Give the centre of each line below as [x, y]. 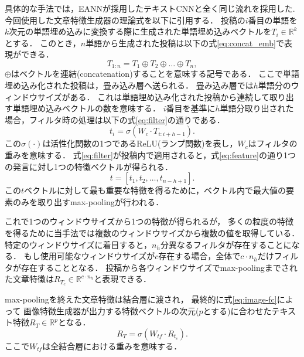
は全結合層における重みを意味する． [112, 346]
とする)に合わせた [237, 310]
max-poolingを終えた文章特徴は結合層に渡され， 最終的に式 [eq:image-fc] [141, 299]
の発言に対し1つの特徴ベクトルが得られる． [89, 166]
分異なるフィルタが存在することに [226, 244]
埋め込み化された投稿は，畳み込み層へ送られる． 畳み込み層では [129, 85]
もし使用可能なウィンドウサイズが [89, 256]
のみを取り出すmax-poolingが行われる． [88, 201]
